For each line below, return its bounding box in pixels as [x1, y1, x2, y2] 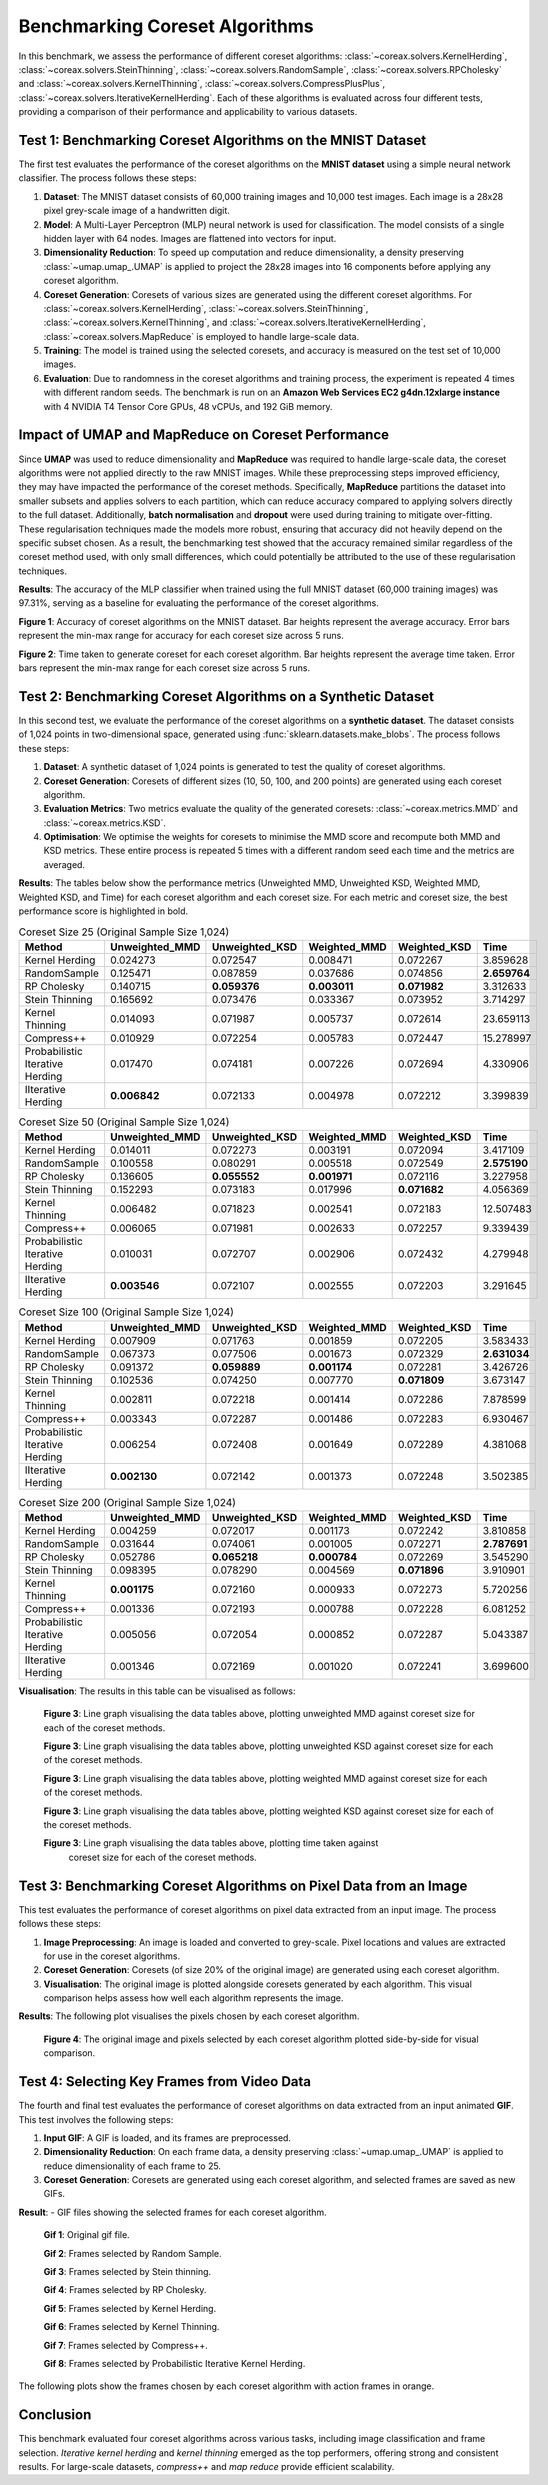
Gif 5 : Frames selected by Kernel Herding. [43, 2302, 217, 2314]
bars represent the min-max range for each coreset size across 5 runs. [18, 662, 310, 674]
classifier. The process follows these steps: [18, 172, 197, 184]
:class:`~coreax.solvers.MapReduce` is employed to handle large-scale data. [43, 330, 360, 342]
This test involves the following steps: [18, 2113, 174, 2125]
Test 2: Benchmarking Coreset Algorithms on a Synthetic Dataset [18, 688, 435, 705]
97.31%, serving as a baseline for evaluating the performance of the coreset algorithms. [18, 597, 379, 609]
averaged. [43, 858, 85, 870]
